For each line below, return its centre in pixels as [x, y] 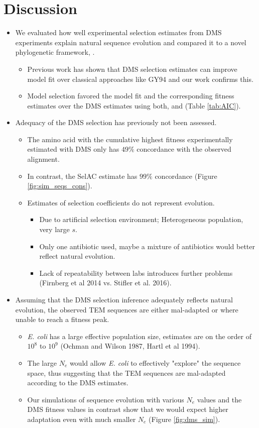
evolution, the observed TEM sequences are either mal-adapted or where [127, 309]
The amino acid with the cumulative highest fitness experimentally [130, 139]
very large [54, 229]
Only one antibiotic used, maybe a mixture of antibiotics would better [147, 246]
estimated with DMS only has [73, 149]
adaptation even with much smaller [82, 419]
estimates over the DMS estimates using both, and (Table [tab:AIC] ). [134, 105]
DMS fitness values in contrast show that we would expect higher [128, 409]
